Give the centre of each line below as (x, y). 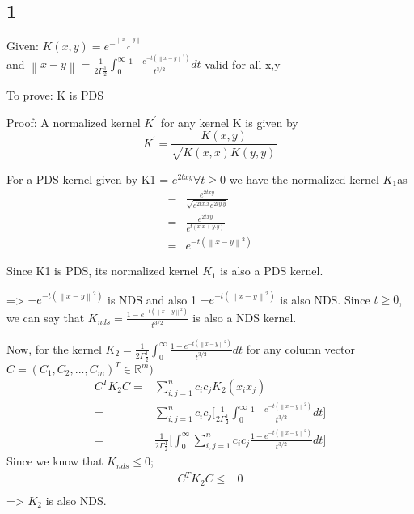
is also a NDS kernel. (245, 317)
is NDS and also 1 (152, 299)
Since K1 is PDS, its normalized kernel (103, 271)
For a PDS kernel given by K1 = (88, 178)
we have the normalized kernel (304, 178)
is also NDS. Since (325, 299)
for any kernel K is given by (229, 122)
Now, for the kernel (54, 348)
